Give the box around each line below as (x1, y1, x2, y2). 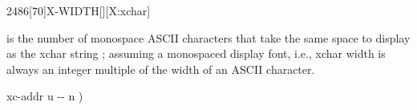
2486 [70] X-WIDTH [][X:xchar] (6, 2, 151, 18)
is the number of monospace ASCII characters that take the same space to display (6, 29, 411, 46)
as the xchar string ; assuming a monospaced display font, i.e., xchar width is (6, 45, 386, 62)
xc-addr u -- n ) (6, 88, 83, 104)
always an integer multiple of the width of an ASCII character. (6, 60, 315, 77)
